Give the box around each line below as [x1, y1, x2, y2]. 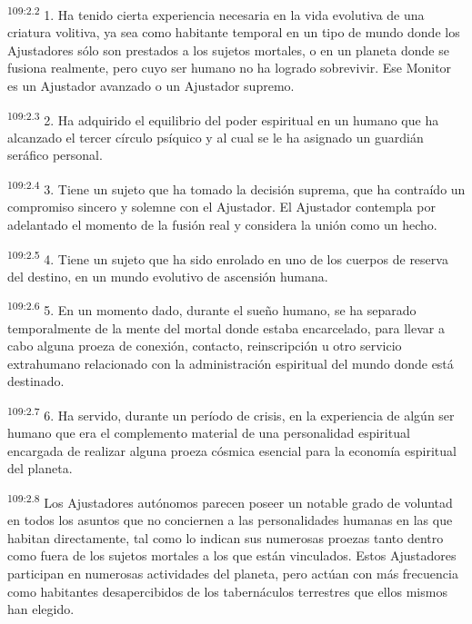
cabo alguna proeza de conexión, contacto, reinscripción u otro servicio [7, 336, 402, 355]
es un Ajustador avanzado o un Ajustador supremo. [7, 76, 295, 95]
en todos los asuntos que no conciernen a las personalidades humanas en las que [7, 510, 453, 530]
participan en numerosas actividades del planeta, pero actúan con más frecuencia [7, 564, 458, 583]
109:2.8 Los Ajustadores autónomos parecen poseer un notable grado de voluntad [7, 490, 453, 511]
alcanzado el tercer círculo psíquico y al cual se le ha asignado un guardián [7, 127, 424, 146]
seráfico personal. [7, 145, 103, 164]
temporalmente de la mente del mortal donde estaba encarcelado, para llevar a [7, 318, 445, 337]
